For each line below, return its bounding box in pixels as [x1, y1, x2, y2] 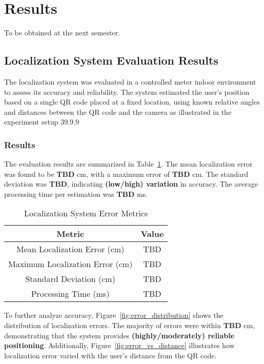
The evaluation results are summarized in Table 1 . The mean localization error [4, 158, 253, 169]
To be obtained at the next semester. [4, 27, 120, 38]
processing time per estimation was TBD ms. [4, 188, 148, 199]
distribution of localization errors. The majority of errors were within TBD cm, [4, 320, 255, 331]
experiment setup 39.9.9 [4, 116, 79, 127]
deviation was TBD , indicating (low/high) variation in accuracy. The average [4, 178, 258, 189]
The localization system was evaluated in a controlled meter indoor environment [4, 76, 256, 87]
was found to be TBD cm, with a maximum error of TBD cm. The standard [4, 168, 249, 179]
